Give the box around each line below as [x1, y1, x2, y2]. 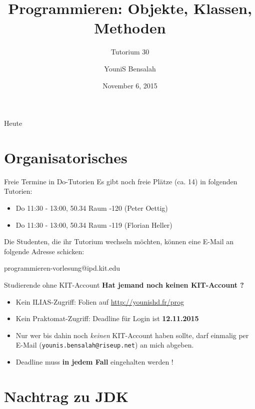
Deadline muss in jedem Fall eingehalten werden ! [15, 357, 173, 367]
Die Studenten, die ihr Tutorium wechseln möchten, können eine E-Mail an [4, 236, 234, 247]
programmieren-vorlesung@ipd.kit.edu [4, 263, 120, 273]
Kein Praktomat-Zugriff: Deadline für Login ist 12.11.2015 [15, 313, 199, 324]
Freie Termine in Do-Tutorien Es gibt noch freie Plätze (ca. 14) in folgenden [4, 176, 237, 186]
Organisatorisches [4, 147, 127, 167]
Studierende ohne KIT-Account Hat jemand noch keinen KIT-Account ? [4, 279, 244, 290]
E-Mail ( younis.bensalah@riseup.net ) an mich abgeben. [15, 340, 194, 350]
